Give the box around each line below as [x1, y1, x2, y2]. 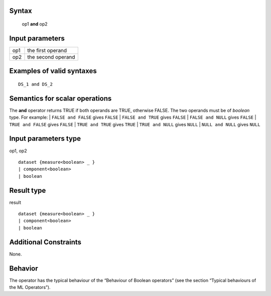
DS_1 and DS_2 [18, 81, 53, 87]
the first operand [27, 47, 67, 54]
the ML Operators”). [9, 284, 51, 290]
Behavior [9, 264, 39, 272]
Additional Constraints [9, 238, 82, 246]
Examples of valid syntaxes [9, 67, 97, 75]
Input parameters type [9, 134, 81, 143]
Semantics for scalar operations [9, 94, 112, 103]
